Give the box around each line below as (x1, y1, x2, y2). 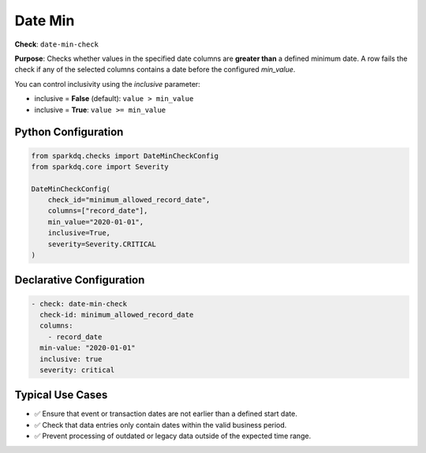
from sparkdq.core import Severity (31, 162, 169, 171)
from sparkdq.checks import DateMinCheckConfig (31, 151, 219, 160)
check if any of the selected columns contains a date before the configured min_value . (14, 65, 296, 74)
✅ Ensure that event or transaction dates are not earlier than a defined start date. (34, 409, 297, 418)
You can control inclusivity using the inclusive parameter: (14, 79, 200, 88)
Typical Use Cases (14, 388, 108, 402)
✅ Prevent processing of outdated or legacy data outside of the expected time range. (34, 431, 312, 441)
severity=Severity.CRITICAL (47, 239, 157, 249)
